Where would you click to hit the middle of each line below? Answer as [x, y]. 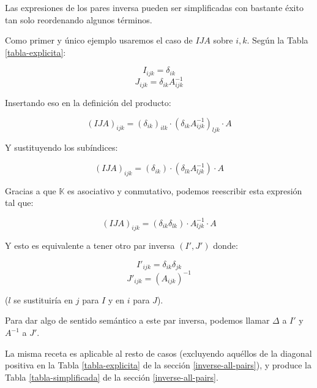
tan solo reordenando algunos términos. [79, 19]
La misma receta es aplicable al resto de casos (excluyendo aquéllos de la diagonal [158, 353]
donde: [226, 245]
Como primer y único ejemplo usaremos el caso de [99, 40]
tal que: [19, 203]
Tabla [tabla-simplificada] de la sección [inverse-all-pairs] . [112, 377]
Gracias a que [31, 190]
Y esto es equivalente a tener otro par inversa [90, 245]
